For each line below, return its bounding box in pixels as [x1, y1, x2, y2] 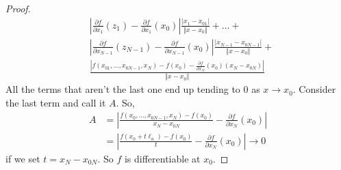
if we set [5, 151, 40, 165]
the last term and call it [5, 95, 106, 109]
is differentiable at [124, 151, 201, 165]
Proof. [5, 1, 31, 15]
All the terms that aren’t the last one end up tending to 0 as [5, 82, 260, 96]
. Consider [292, 82, 336, 96]
